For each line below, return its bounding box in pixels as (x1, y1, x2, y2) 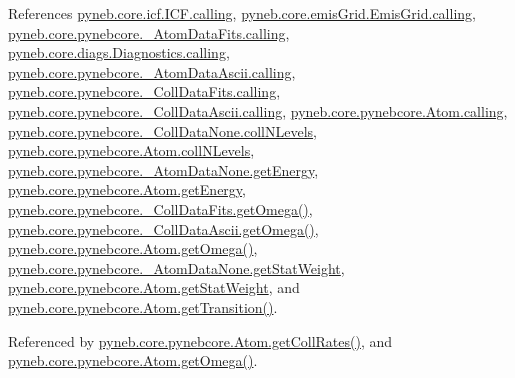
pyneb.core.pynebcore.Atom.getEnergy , (8, 179, 246, 200)
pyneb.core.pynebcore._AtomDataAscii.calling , (8, 61, 296, 82)
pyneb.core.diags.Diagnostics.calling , (8, 42, 230, 63)
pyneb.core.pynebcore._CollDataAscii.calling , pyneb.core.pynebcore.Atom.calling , (8, 100, 508, 121)
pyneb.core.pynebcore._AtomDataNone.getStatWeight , (8, 257, 345, 278)
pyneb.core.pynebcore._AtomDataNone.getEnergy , (8, 159, 319, 180)
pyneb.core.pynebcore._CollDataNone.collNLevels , (8, 120, 317, 141)
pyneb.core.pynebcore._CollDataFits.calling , (8, 81, 281, 102)
